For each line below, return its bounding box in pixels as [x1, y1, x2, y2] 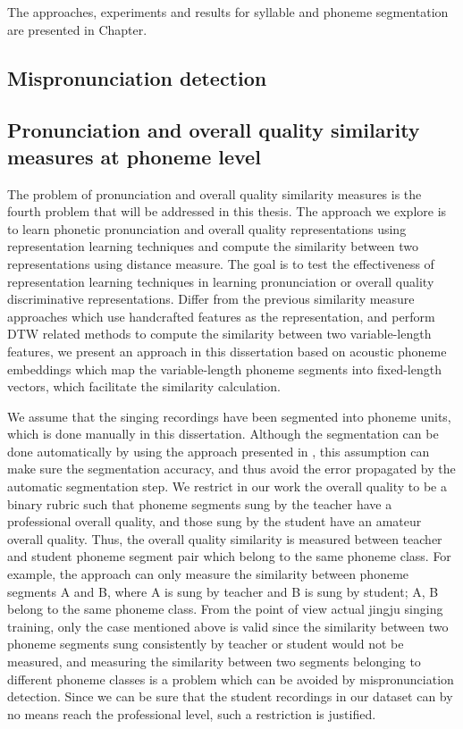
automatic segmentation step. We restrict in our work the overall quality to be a [7, 477, 447, 496]
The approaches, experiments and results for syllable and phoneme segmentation [7, 3, 449, 21]
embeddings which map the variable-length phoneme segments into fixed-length [7, 359, 442, 378]
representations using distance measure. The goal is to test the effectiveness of [7, 254, 434, 272]
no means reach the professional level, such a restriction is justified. [7, 704, 376, 723]
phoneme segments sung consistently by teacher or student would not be [7, 634, 404, 653]
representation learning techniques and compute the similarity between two [7, 237, 419, 256]
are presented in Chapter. [7, 20, 147, 38]
